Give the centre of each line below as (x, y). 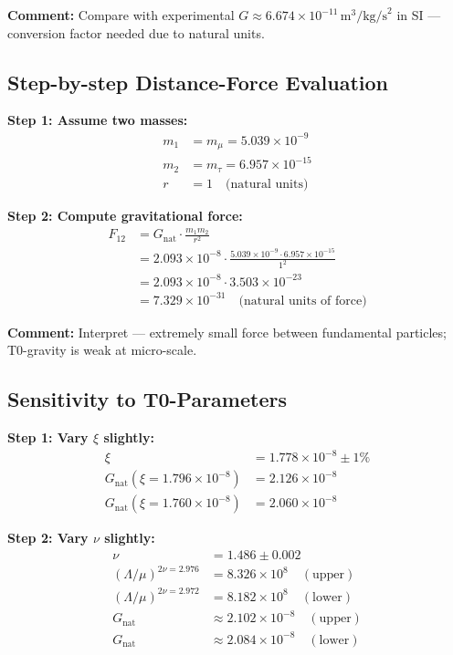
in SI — (419, 15)
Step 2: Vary (48, 538)
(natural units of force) (303, 301)
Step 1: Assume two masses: (98, 120)
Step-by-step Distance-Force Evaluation (198, 82)
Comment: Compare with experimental (121, 15)
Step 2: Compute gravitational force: (125, 215)
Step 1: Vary (48, 437)
